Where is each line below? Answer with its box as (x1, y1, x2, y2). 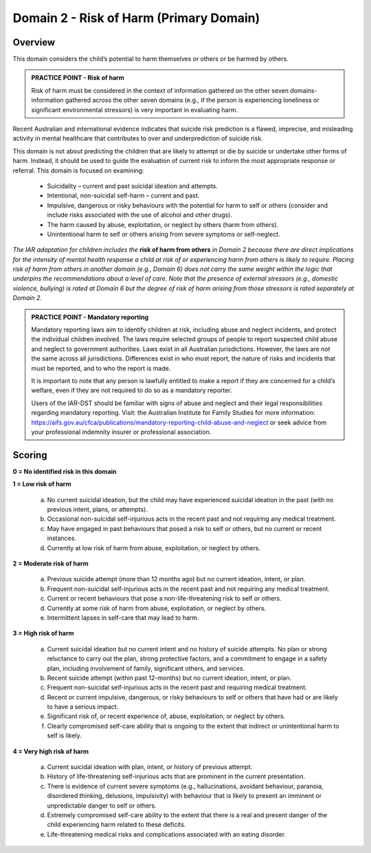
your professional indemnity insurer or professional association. (31, 427, 212, 436)
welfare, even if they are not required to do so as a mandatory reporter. (31, 386, 233, 395)
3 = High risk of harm (12, 629, 75, 638)
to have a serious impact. (47, 702, 119, 711)
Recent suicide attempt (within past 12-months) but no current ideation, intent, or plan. (47, 673, 292, 682)
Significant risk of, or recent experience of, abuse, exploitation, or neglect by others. (47, 712, 286, 720)
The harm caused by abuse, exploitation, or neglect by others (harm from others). (47, 220, 279, 228)
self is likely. (47, 731, 82, 739)
